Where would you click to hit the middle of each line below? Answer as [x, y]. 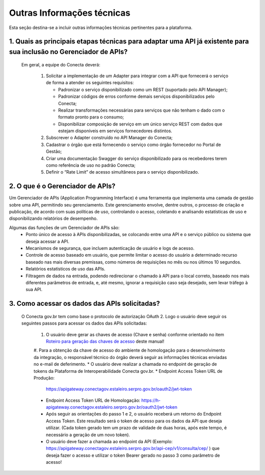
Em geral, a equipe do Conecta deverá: [61, 64]
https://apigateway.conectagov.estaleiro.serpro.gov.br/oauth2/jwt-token [119, 389]
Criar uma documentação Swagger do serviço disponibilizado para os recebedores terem [136, 158]
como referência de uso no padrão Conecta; [91, 165]
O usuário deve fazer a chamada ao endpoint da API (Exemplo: [109, 442]
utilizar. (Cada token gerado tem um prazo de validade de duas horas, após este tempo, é [136, 428]
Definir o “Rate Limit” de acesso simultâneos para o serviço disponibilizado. [122, 172]
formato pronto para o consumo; [91, 117]
